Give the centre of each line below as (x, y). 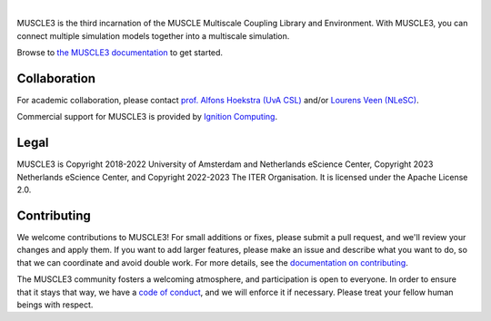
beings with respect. (55, 305)
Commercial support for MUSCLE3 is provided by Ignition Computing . (147, 117)
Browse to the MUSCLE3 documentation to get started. (120, 53)
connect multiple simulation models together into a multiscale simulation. (153, 35)
